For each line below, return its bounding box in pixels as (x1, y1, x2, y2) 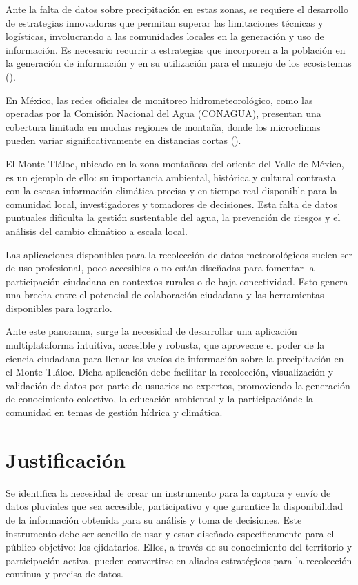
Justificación (6, 445, 126, 473)
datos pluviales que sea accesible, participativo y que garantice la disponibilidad (6, 499, 343, 513)
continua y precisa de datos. (6, 566, 123, 581)
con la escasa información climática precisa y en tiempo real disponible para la (6, 183, 338, 198)
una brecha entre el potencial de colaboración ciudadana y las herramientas (6, 287, 324, 302)
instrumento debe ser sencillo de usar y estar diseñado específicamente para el (6, 526, 335, 540)
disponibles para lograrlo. (6, 300, 112, 315)
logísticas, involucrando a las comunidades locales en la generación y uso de (6, 29, 324, 43)
